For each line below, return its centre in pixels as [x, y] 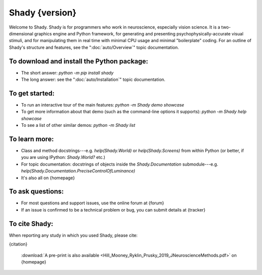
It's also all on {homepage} [48, 178]
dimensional [21, 33]
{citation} [18, 244]
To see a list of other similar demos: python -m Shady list [78, 125]
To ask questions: [36, 191]
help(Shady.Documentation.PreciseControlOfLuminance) [78, 171]
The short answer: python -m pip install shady [67, 73]
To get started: [32, 93]
